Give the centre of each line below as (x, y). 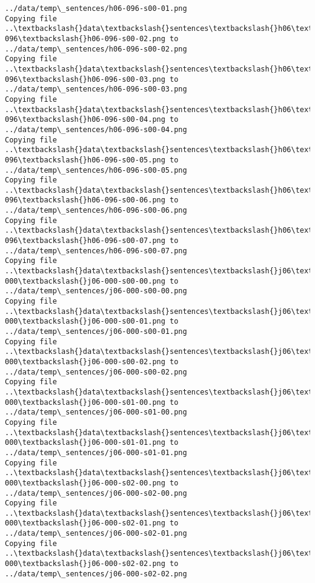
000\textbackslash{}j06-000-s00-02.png (85, 361)
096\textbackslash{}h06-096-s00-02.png (85, 38)
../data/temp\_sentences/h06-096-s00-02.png (96, 49)
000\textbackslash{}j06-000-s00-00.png (85, 281)
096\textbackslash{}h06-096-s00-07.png (85, 241)
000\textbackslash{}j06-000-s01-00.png (85, 402)
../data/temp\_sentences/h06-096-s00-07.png (96, 251)
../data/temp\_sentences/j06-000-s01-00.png (96, 412)
